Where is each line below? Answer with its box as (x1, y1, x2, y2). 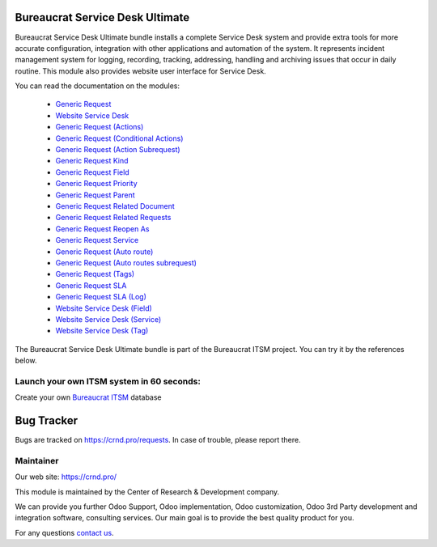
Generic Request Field (55, 167, 129, 177)
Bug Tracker (15, 413, 78, 428)
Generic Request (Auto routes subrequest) (55, 257, 197, 267)
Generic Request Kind (55, 156, 129, 166)
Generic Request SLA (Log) (55, 292, 147, 302)
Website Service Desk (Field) (55, 303, 153, 313)
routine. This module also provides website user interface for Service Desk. (15, 66, 266, 76)
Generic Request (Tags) (55, 269, 135, 279)
